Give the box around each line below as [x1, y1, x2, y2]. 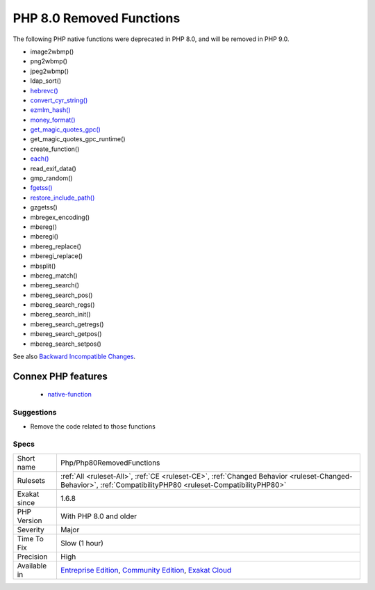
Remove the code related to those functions [30, 422, 156, 431]
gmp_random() [30, 174, 73, 182]
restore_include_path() [30, 193, 95, 202]
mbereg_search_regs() [30, 301, 95, 309]
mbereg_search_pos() [30, 291, 93, 299]
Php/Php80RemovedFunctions [60, 458, 160, 468]
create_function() [30, 145, 80, 153]
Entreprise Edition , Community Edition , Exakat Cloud [60, 565, 232, 575]
